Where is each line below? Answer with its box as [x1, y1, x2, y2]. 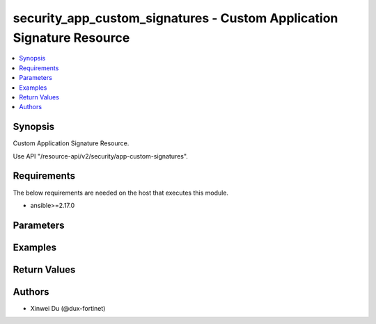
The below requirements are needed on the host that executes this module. [13, 188, 229, 197]
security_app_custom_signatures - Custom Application [13, 10, 338, 26]
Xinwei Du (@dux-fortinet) [30, 304, 106, 312]
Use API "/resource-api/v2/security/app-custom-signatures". [13, 152, 188, 160]
